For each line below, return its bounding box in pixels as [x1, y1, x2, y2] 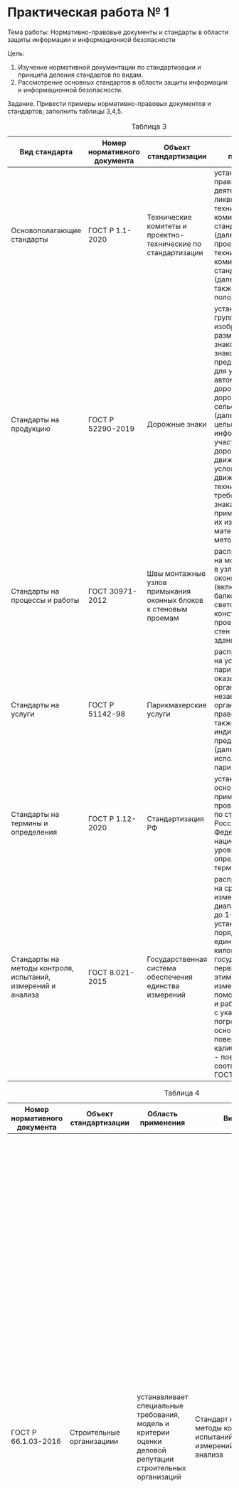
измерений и [11, 980, 56, 990]
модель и [137, 1418, 169, 1428]
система [147, 963, 176, 973]
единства [147, 980, 180, 990]
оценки [137, 1436, 162, 1446]
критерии [137, 1427, 170, 1437]
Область [147, 1108, 178, 1118]
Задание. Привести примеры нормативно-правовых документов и [7, 99, 211, 107]
